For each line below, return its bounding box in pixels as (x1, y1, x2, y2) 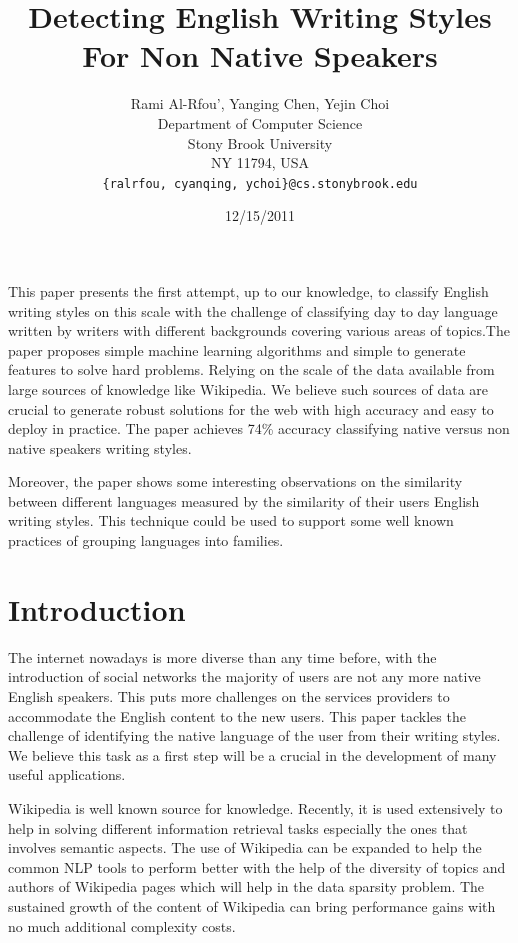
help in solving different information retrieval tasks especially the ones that (8, 817, 468, 838)
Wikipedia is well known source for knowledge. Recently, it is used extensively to (8, 797, 503, 818)
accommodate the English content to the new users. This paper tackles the (8, 705, 466, 726)
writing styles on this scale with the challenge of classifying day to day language (8, 300, 498, 321)
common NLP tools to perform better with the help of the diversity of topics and (8, 856, 506, 877)
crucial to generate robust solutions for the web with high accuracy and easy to (8, 398, 494, 419)
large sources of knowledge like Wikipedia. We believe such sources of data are (8, 378, 489, 399)
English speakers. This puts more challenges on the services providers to (8, 685, 450, 706)
